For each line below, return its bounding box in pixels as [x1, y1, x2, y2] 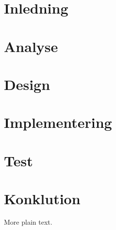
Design [4, 74, 50, 94]
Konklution [4, 189, 81, 209]
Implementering [4, 112, 112, 132]
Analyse [4, 36, 58, 56]
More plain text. [4, 217, 52, 227]
